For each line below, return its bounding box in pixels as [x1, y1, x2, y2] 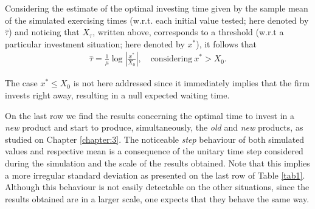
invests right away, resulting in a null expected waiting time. [5, 89, 230, 101]
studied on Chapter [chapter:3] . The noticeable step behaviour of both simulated [5, 132, 305, 145]
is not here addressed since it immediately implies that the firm [73, 77, 310, 89]
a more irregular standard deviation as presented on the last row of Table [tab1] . [5, 168, 305, 181]
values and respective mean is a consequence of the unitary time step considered [5, 145, 303, 157]
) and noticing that [9, 26, 80, 38]
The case [5, 77, 38, 89]
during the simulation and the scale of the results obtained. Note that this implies [5, 156, 310, 169]
